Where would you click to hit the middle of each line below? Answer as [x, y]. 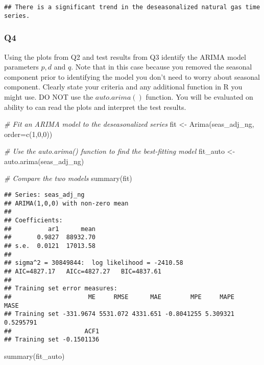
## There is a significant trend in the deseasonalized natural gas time [132, 7]
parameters [21, 67]
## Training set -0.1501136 [52, 340]
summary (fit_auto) [34, 356]
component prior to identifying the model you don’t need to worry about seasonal [132, 76]
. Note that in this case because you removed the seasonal [162, 67]
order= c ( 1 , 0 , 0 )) [28, 134]
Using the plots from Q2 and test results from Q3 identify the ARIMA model [125, 56]
